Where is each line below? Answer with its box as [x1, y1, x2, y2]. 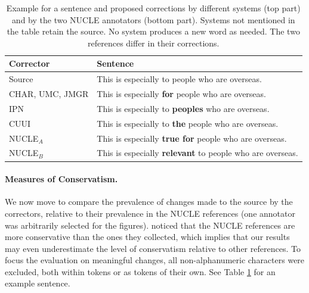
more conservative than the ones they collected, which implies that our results [5, 230, 290, 243]
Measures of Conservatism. [5, 173, 118, 185]
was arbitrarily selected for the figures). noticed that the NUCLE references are [5, 219, 295, 231]
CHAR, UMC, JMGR [9, 88, 89, 100]
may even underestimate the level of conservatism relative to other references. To [5, 242, 301, 254]
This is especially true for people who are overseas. [97, 132, 287, 144]
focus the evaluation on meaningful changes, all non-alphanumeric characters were [5, 254, 305, 266]
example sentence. [5, 277, 70, 289]
